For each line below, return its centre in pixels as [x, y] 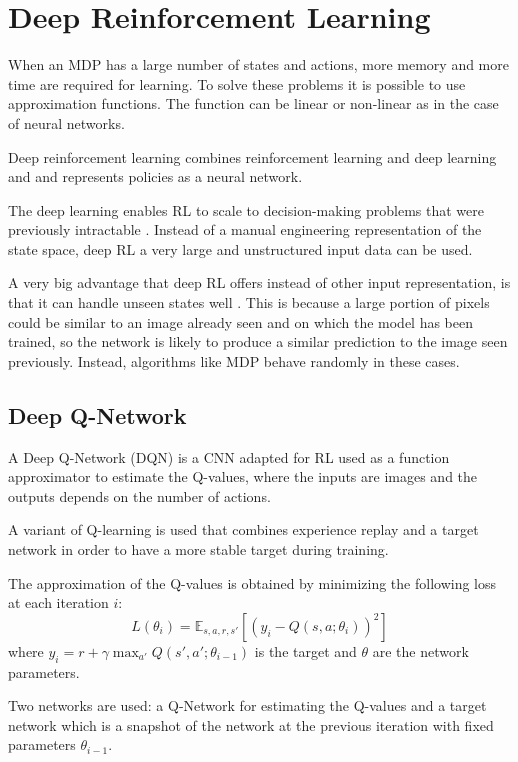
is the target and [305, 650]
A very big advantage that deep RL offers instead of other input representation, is [259, 282]
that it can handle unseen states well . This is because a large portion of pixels [249, 302]
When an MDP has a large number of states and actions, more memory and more [258, 64]
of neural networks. [66, 122]
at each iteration [58, 602]
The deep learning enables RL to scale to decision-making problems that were [246, 209]
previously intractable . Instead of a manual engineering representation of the [245, 229]
